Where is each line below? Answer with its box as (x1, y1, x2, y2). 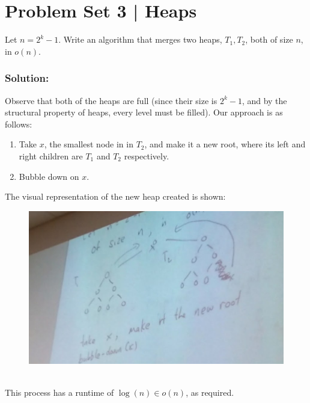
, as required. (186, 386, 234, 399)
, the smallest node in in (44, 138, 133, 150)
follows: (5, 117, 32, 130)
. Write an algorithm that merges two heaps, (58, 33, 222, 46)
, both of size (245, 33, 293, 46)
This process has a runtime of (5, 386, 114, 399)
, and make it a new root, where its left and (144, 138, 306, 150)
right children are (19, 149, 83, 162)
